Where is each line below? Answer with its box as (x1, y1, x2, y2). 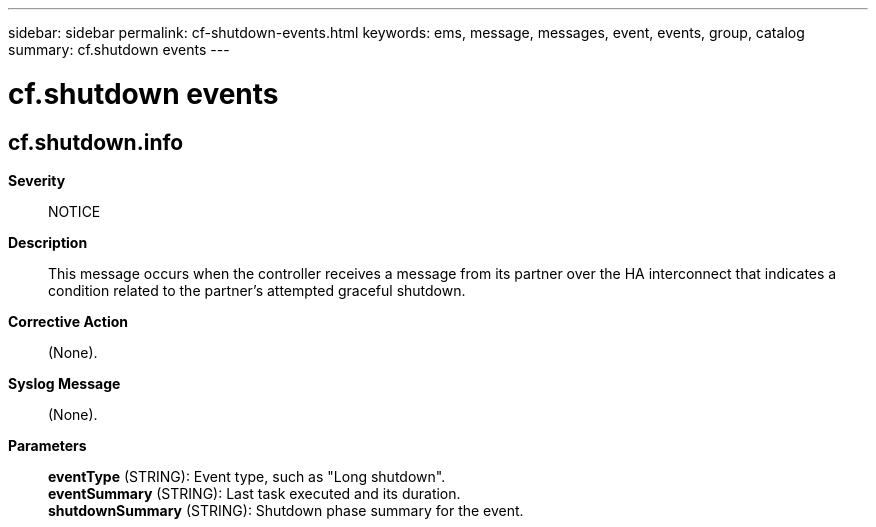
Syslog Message (8, 374, 121, 392)
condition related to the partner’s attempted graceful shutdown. (48, 281, 466, 299)
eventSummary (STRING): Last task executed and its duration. (48, 484, 461, 502)
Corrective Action (8, 312, 128, 330)
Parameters (8, 436, 87, 454)
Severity (8, 171, 66, 189)
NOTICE (48, 202, 101, 220)
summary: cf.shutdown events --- (8, 41, 230, 58)
